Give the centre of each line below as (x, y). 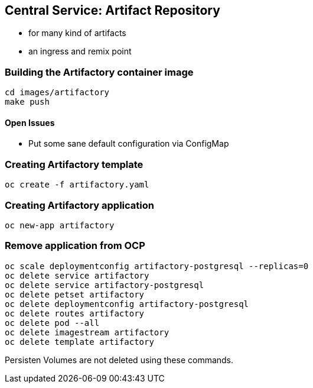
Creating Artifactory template (74, 164)
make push (27, 102)
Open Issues (30, 122)
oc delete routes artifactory (75, 313)
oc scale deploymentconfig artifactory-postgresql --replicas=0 (157, 266)
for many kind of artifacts (77, 33)
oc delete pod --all (52, 323)
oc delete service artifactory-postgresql (105, 285)
